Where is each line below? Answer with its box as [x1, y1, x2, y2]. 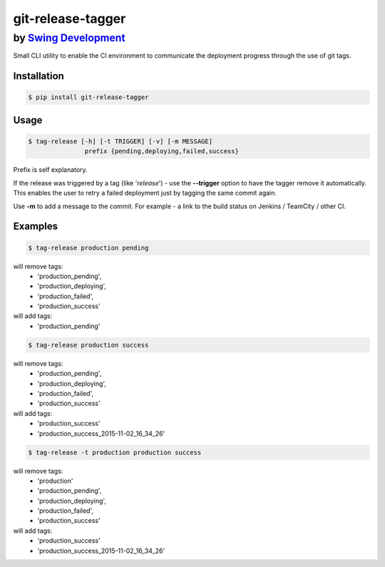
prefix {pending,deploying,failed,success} [84, 147, 239, 155]
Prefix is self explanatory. [13, 165, 88, 174]
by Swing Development [13, 31, 125, 44]
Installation [13, 70, 64, 82]
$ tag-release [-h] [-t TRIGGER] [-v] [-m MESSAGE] [28, 137, 213, 145]
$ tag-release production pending [28, 243, 149, 252]
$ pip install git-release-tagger [28, 93, 149, 101]
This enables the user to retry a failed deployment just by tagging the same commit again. [13, 189, 277, 198]
